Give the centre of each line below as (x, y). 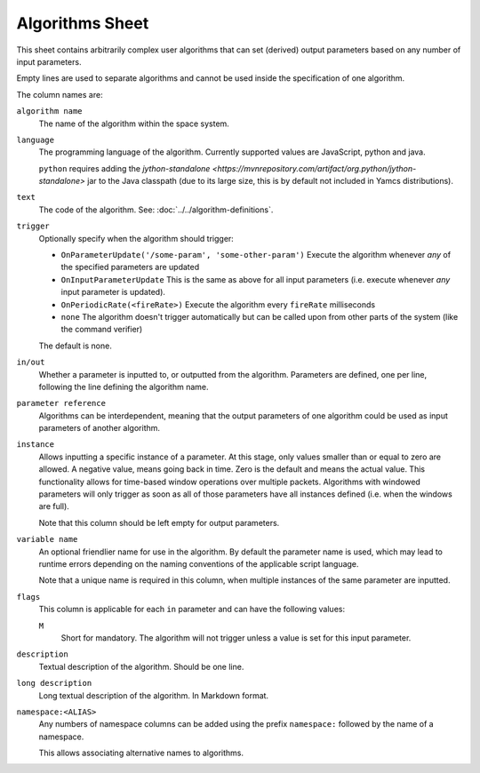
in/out (31, 363)
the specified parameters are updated (130, 267)
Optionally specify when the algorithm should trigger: (136, 238)
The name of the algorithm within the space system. (134, 124)
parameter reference (61, 403)
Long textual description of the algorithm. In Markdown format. (154, 695)
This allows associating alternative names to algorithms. (141, 753)
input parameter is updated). (113, 292)
